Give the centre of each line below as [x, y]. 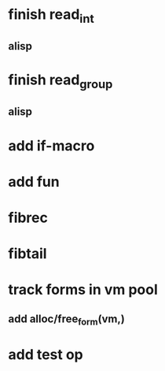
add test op [46, 355]
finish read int [51, 16]
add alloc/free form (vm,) [67, 320]
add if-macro [51, 145]
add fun [34, 182]
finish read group [60, 81]
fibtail [27, 254]
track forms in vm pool [83, 290]
